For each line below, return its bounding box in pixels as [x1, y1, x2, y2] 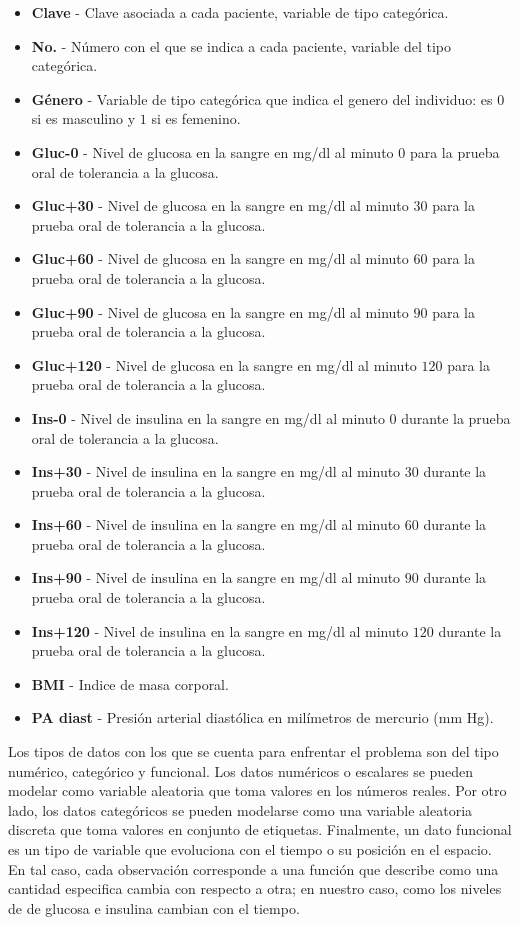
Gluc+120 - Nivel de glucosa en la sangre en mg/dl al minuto [31, 354, 417, 375]
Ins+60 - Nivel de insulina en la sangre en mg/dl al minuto [31, 514, 401, 535]
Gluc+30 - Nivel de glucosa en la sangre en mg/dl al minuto [31, 195, 409, 216]
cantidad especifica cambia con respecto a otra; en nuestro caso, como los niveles [8, 878, 502, 899]
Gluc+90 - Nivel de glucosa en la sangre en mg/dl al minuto [31, 301, 409, 322]
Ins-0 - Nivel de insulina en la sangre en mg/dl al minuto [31, 407, 385, 428]
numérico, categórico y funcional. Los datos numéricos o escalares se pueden [8, 760, 474, 781]
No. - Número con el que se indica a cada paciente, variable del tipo [31, 35, 451, 56]
